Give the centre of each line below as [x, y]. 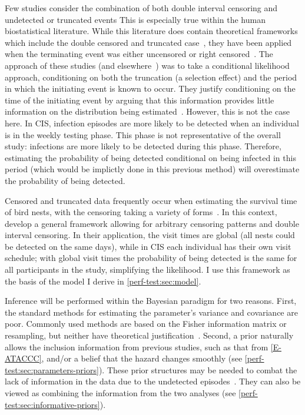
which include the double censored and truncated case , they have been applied [148, 42]
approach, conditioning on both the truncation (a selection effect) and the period [151, 77]
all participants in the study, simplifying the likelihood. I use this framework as [147, 270]
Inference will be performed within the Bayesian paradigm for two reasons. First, [151, 301]
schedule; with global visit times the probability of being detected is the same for [151, 258]
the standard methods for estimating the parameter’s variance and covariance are [151, 312]
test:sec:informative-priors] [52, 404]
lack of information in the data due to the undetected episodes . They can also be [153, 381]
